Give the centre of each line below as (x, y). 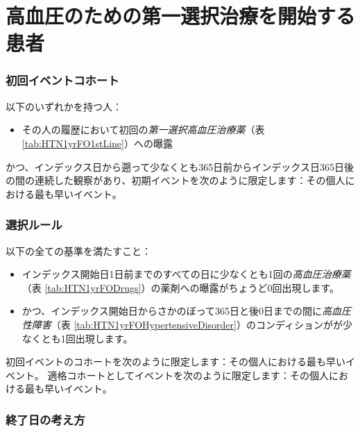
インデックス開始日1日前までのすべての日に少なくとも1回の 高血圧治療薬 (186, 274)
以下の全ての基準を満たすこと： (78, 250)
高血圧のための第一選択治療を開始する (181, 16)
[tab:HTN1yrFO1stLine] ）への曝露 (97, 143)
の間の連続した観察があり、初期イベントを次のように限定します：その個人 (175, 180)
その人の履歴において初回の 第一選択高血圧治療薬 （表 (143, 130)
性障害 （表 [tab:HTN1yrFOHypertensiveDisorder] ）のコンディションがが (182, 324)
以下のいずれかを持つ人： (64, 106)
